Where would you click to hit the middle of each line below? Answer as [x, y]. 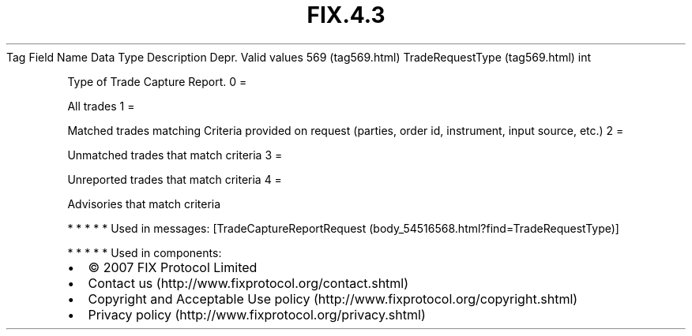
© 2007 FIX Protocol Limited [173, 267]
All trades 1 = [101, 106]
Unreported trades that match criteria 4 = [175, 179]
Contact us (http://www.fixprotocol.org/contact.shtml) [248, 283]
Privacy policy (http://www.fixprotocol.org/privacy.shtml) [257, 314]
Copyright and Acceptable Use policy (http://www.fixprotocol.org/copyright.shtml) [333, 299]
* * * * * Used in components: [145, 252]
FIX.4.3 [346, 15]
